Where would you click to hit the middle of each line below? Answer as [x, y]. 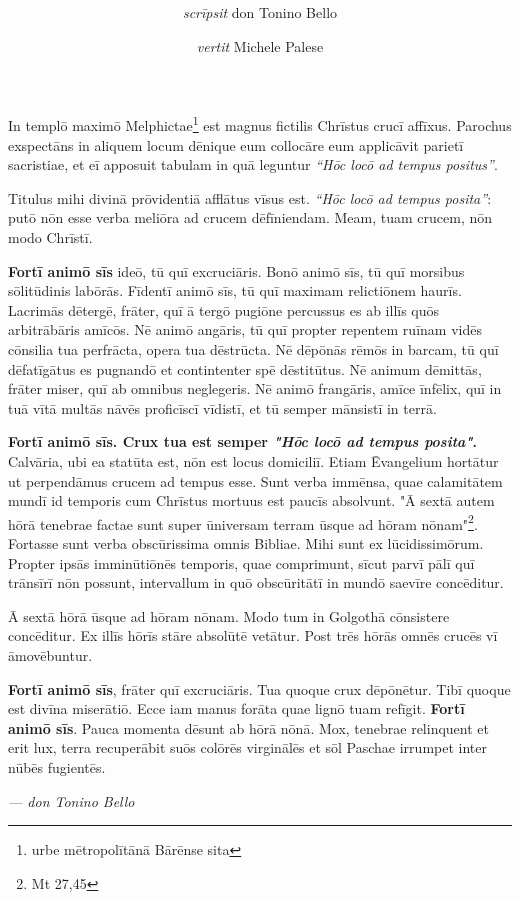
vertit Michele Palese [260, 45]
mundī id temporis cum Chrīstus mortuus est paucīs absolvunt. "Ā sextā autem [251, 500]
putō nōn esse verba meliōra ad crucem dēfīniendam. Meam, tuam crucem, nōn [250, 217]
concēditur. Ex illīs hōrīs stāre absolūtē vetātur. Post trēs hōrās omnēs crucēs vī [253, 635]
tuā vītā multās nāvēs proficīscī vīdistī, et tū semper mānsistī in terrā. [222, 407]
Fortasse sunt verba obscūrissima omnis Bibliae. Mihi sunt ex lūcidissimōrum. [246, 542]
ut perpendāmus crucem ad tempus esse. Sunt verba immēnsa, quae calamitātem [255, 480]
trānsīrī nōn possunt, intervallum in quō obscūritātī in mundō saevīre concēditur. [256, 582]
